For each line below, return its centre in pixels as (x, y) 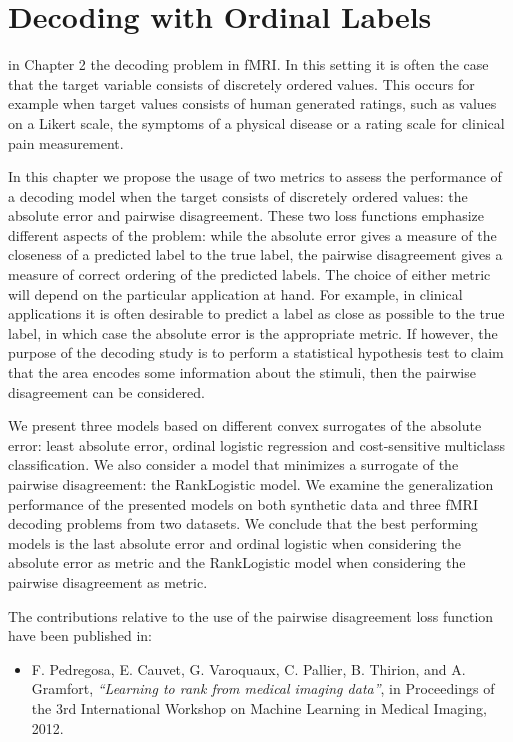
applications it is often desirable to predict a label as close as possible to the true (256, 313)
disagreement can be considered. (106, 391)
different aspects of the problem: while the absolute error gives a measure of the (252, 234)
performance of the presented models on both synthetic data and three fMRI (243, 503)
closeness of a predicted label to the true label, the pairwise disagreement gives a (255, 254)
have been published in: (80, 635)
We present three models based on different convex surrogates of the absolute (245, 425)
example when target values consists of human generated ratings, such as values (252, 103)
